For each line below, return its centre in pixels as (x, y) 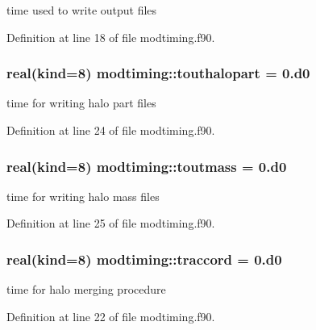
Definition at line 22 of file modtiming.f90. (111, 316)
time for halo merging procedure (86, 289)
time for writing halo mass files (83, 196)
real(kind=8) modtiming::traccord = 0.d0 (144, 259)
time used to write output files (82, 10)
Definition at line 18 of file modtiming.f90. (111, 37)
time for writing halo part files (81, 103)
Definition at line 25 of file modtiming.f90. (111, 223)
